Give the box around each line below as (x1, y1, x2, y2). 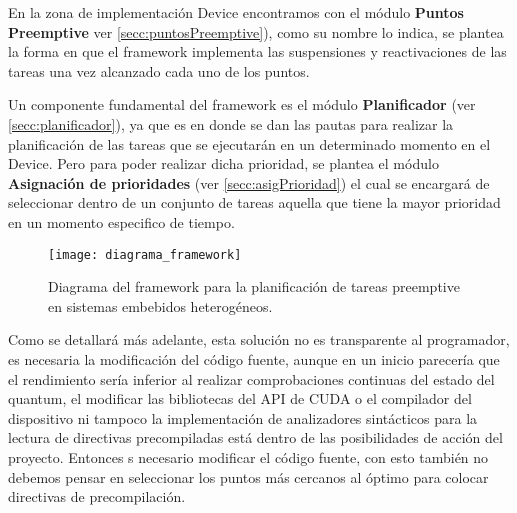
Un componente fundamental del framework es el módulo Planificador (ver (8, 94, 476, 115)
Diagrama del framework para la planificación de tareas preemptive (48, 276, 460, 297)
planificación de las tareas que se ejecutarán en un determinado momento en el (8, 133, 491, 154)
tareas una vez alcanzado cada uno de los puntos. (8, 60, 310, 81)
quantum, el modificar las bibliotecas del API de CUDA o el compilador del (8, 388, 472, 409)
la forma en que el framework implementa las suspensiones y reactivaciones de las (8, 41, 507, 62)
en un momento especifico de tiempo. (8, 211, 235, 232)
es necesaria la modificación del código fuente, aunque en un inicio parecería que (8, 348, 500, 369)
